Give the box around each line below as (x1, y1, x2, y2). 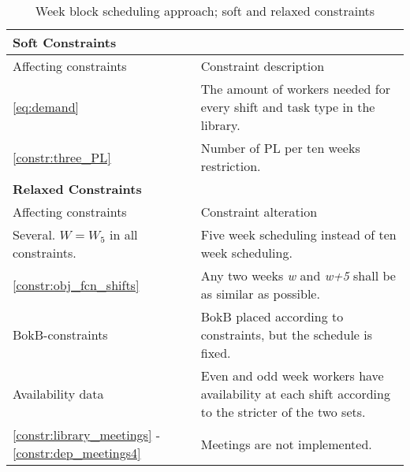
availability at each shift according (200, 385, 390, 403)
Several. (13, 225, 56, 243)
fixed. (200, 344, 231, 362)
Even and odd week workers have (200, 366, 384, 385)
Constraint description (200, 57, 325, 75)
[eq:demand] (13, 98, 80, 116)
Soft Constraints (13, 33, 117, 51)
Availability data (13, 385, 104, 403)
